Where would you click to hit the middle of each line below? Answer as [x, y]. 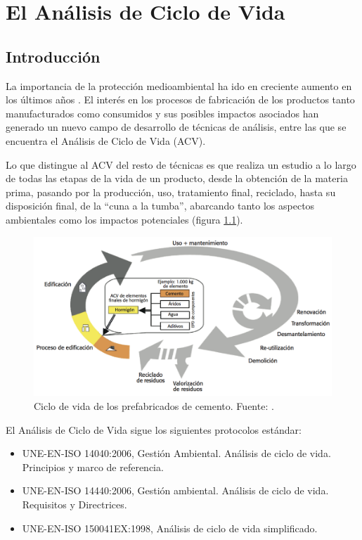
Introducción [53, 56]
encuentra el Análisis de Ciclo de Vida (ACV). [106, 140]
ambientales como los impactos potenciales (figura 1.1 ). [124, 219]
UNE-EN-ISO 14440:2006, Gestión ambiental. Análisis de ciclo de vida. [175, 490]
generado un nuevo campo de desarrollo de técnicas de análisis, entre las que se [176, 127]
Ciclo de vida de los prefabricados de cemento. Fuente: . [154, 406]
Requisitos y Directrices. [75, 504]
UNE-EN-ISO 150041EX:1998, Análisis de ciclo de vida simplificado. [170, 528]
